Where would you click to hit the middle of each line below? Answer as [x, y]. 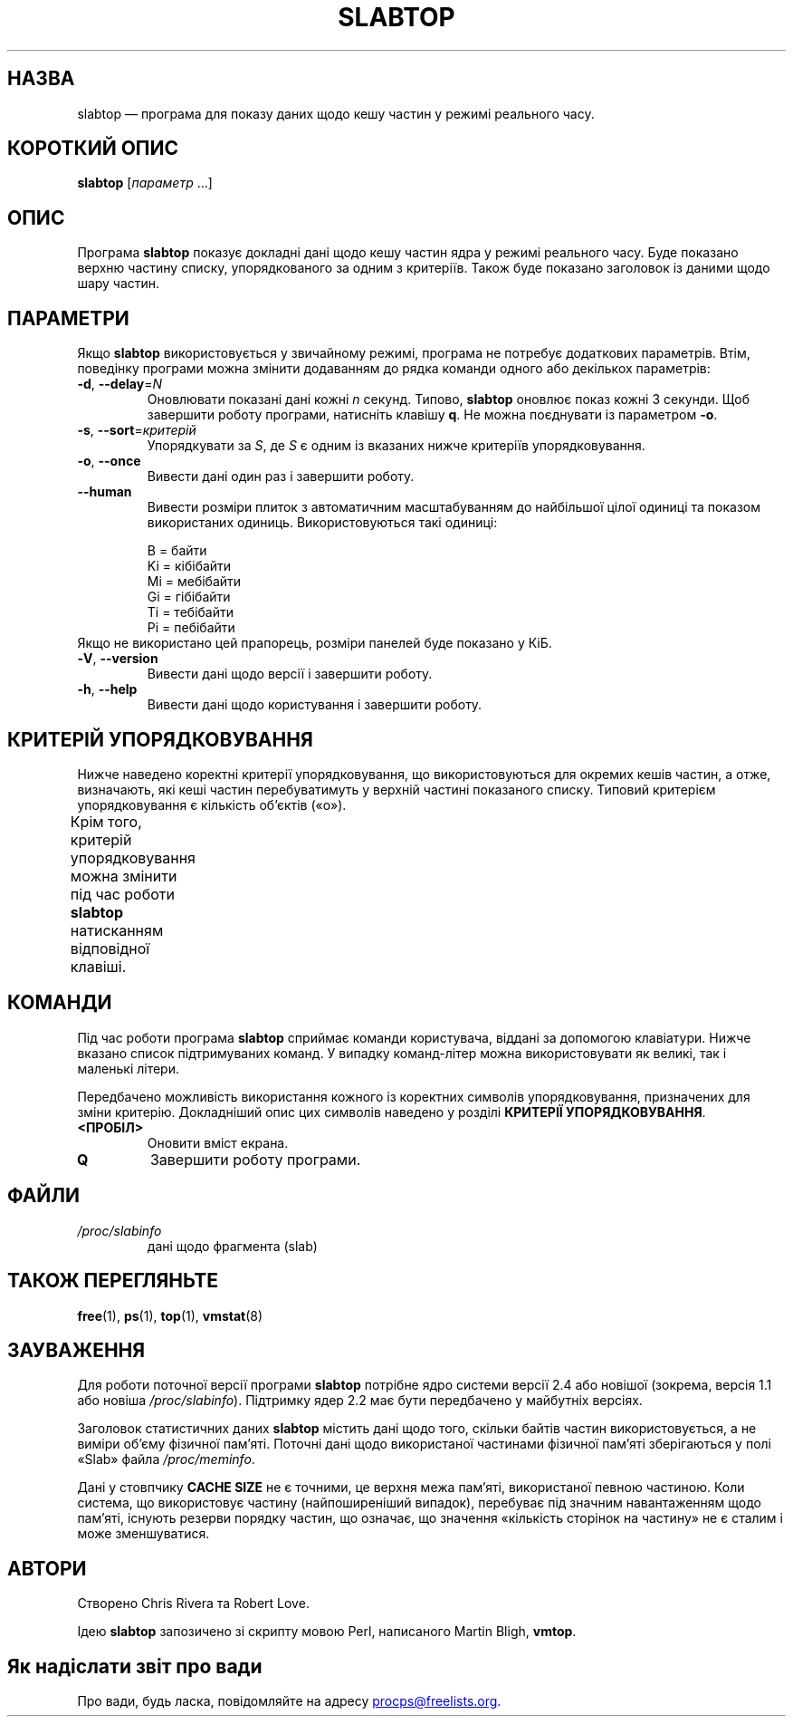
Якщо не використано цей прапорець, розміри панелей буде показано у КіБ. [315, 643]
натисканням [117, 930]
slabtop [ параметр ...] [145, 183]
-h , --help [107, 689]
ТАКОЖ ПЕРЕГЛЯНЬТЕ [113, 1281]
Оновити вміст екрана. [218, 1142]
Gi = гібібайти [189, 597]
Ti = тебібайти [190, 612]
